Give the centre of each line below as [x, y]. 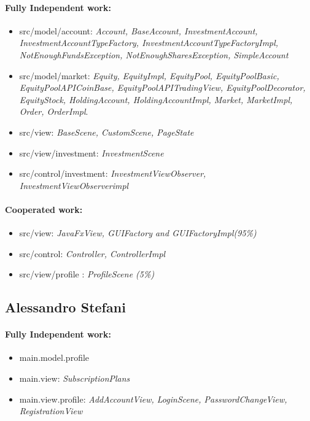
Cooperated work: [44, 209]
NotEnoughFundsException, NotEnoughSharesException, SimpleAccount [154, 54]
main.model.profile [54, 357]
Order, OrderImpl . [54, 111]
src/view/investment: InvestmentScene [91, 153]
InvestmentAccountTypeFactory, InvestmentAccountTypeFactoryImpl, [149, 43]
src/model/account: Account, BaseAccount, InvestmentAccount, [138, 30]
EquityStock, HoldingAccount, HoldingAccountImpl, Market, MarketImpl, [156, 99]
